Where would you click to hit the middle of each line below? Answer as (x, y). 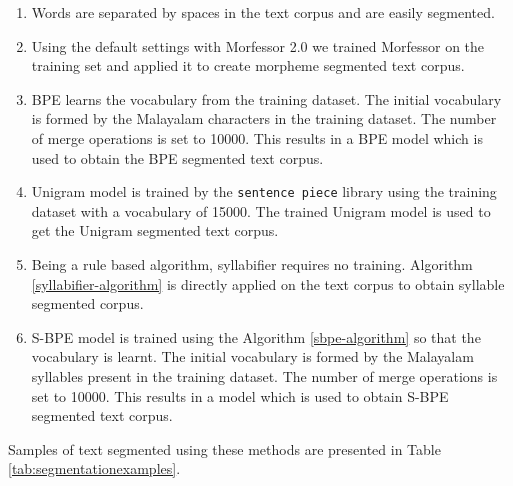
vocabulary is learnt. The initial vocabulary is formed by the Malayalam (252, 356)
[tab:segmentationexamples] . (94, 468)
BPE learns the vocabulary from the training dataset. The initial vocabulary (266, 98)
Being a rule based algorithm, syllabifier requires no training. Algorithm (252, 264)
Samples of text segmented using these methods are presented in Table (224, 448)
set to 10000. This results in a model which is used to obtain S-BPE (240, 395)
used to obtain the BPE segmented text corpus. (177, 157)
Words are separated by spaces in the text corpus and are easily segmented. (263, 12)
